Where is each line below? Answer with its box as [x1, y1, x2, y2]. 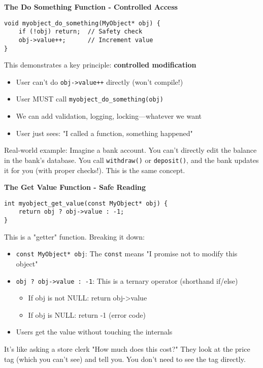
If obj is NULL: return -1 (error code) [28, 309, 146, 320]
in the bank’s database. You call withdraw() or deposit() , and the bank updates [4, 154, 259, 165]
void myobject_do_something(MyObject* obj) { [4, 19, 160, 27]
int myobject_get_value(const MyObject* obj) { [4, 199, 168, 207]
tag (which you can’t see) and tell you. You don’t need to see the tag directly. [4, 353, 246, 364]
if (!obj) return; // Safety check [18, 28, 143, 36]
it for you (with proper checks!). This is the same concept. [4, 164, 185, 175]
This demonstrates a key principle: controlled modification [4, 59, 196, 70]
